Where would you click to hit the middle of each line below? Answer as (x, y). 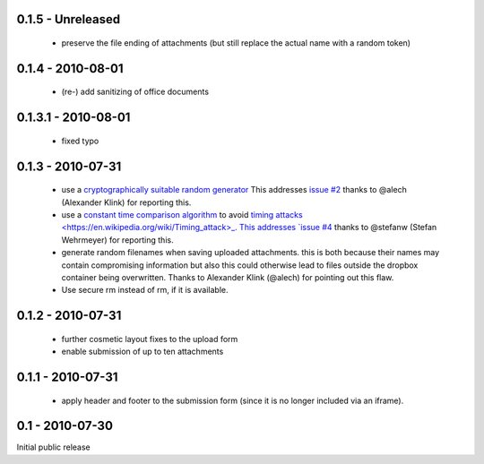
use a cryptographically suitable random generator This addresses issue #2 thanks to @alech (234, 190)
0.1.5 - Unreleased (69, 19)
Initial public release (54, 447)
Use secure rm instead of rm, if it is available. (145, 290)
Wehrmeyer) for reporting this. (117, 240)
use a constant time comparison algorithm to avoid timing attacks (182, 215)
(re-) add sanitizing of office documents (135, 92)
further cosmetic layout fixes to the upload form (150, 339)
